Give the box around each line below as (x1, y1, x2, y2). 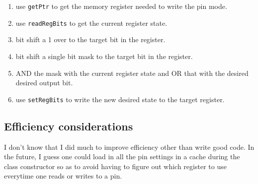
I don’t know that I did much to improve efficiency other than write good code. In (4, 141, 255, 152)
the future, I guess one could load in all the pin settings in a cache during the (4, 151, 240, 162)
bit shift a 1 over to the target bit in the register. (15, 34, 166, 45)
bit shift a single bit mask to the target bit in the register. (15, 51, 193, 61)
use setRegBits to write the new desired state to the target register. (15, 94, 225, 104)
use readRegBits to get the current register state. (15, 17, 168, 28)
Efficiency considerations (4, 118, 133, 133)
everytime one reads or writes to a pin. (4, 171, 122, 181)
